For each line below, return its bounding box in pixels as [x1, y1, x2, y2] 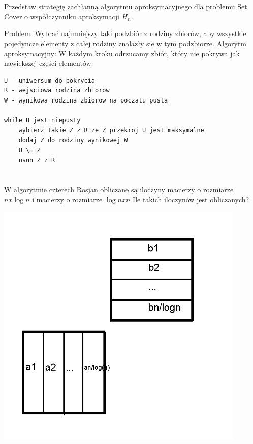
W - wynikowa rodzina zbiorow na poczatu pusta [4, 96, 168, 104]
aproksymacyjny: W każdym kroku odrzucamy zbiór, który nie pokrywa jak [4, 48, 240, 58]
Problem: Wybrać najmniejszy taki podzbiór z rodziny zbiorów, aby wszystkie [4, 28, 246, 39]
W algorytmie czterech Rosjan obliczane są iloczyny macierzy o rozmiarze [4, 184, 234, 195]
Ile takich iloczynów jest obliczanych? [133, 194, 249, 204]
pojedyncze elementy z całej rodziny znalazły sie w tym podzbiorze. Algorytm [4, 38, 247, 48]
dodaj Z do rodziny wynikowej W [18, 136, 128, 144]
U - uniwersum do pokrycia [4, 77, 95, 84]
